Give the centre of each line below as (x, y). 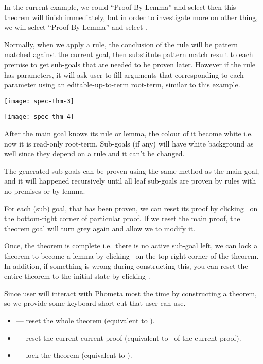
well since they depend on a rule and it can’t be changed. (94, 153)
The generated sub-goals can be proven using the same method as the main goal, (132, 170)
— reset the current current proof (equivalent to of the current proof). (129, 338)
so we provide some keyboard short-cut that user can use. (95, 303)
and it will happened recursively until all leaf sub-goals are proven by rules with (130, 181)
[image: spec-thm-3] (39, 101)
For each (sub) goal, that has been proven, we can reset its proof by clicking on (131, 208)
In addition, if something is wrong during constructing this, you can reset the (126, 266)
